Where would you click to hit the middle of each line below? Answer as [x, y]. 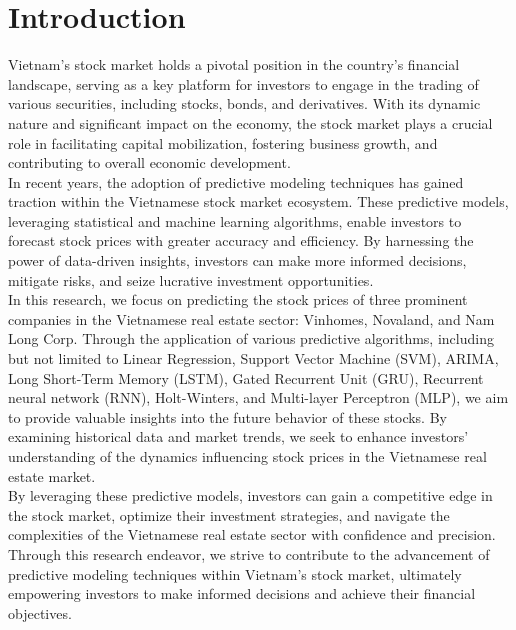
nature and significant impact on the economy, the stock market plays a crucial [250, 122]
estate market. [52, 475]
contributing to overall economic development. [149, 162]
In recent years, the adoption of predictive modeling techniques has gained [236, 181]
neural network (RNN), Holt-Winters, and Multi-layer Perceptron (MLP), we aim [258, 397]
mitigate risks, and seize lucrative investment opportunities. [191, 279]
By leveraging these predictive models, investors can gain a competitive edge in [250, 495]
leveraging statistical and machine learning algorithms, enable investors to [235, 220]
